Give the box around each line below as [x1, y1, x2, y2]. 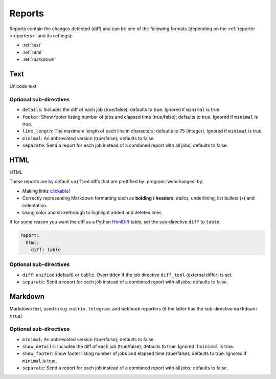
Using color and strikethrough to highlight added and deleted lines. [22, 209, 163, 215]
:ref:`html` [22, 49, 43, 55]
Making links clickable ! [22, 188, 70, 194]
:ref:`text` [22, 42, 42, 48]
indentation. [22, 202, 48, 208]
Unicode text [9, 83, 37, 90]
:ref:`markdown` [22, 56, 56, 62]
